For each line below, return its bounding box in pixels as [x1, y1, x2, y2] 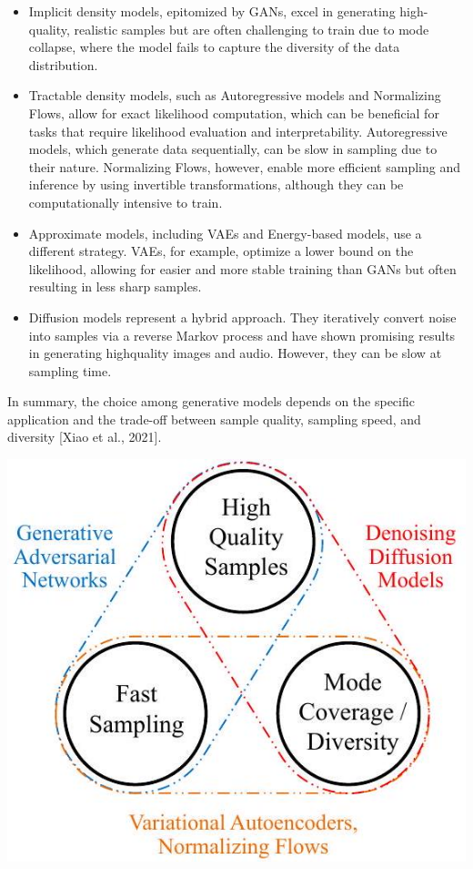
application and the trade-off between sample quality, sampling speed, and [7, 409, 421, 428]
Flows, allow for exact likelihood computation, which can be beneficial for [28, 103, 439, 122]
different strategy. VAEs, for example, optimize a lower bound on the [28, 241, 414, 261]
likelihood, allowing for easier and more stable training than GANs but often [28, 259, 457, 278]
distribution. [28, 55, 98, 74]
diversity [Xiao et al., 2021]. [7, 427, 162, 446]
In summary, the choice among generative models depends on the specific [7, 392, 415, 411]
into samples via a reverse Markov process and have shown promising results [28, 325, 456, 344]
